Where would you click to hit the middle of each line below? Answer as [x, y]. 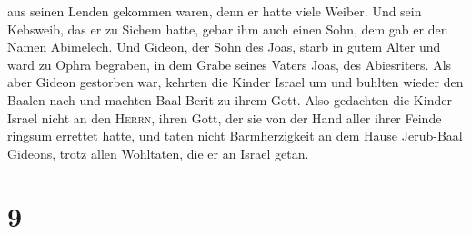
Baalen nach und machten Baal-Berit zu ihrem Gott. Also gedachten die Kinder [230, 99]
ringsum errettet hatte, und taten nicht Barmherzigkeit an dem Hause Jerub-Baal [235, 136]
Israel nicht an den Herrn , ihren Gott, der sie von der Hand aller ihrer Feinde [225, 117]
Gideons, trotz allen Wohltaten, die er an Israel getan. [158, 153]
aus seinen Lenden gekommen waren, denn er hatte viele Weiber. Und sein [215, 11]
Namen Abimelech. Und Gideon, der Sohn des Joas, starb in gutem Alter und [224, 47]
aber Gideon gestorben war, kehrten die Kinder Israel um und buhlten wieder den [235, 82]
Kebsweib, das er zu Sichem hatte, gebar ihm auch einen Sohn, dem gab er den [228, 29]
